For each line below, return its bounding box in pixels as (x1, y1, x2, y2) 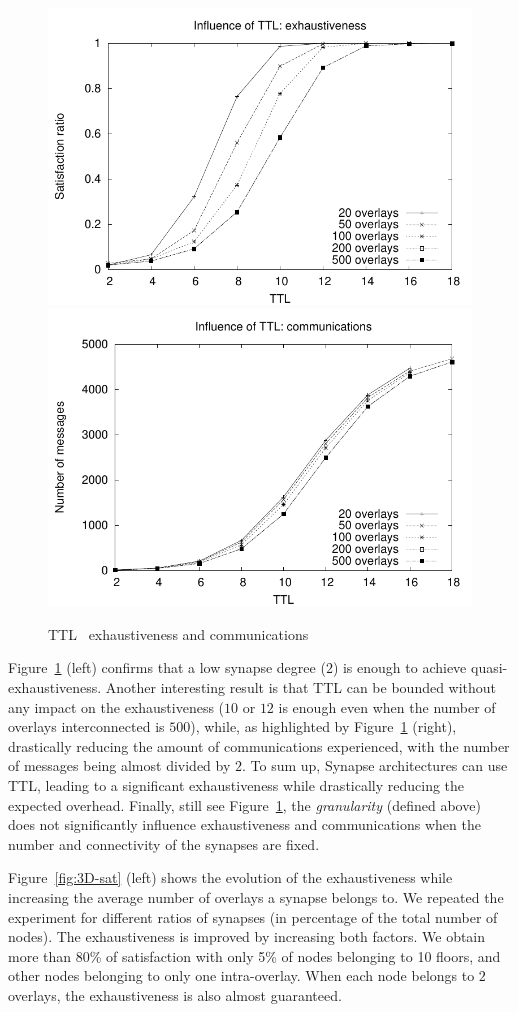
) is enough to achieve (332, 657, 467, 678)
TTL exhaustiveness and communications (48, 623, 309, 644)
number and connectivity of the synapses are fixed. (8, 833, 320, 854)
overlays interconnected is (8, 716, 165, 737)
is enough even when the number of (278, 696, 496, 717)
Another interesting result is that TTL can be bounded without (105, 676, 497, 697)
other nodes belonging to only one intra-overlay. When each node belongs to (8, 965, 475, 986)
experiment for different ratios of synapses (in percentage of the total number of (8, 906, 498, 927)
